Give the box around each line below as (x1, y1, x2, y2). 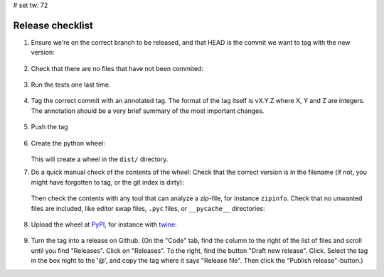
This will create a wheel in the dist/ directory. (31, 155, 169, 163)
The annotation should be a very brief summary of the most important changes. (31, 107, 265, 115)
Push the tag (31, 123, 68, 131)
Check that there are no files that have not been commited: (31, 64, 204, 72)
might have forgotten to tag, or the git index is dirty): (31, 178, 184, 186)
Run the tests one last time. (31, 80, 111, 89)
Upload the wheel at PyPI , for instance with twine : (31, 220, 177, 229)
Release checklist (13, 19, 94, 31)
